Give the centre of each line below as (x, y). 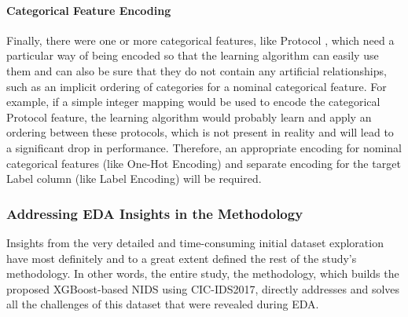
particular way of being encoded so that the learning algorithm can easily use (193, 55)
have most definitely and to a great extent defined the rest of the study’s (182, 258)
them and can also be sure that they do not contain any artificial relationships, (197, 70)
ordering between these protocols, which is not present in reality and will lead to (200, 132)
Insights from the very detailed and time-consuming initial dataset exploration (195, 242)
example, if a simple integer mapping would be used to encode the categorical (193, 102)
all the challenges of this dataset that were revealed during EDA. (163, 304)
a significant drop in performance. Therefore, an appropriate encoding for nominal (204, 147)
